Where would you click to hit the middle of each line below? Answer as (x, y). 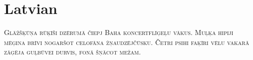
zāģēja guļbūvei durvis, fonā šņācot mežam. (73, 52)
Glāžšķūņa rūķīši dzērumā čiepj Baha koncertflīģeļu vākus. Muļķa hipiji (119, 32)
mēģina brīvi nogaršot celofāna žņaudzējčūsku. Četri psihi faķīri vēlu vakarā (127, 42)
